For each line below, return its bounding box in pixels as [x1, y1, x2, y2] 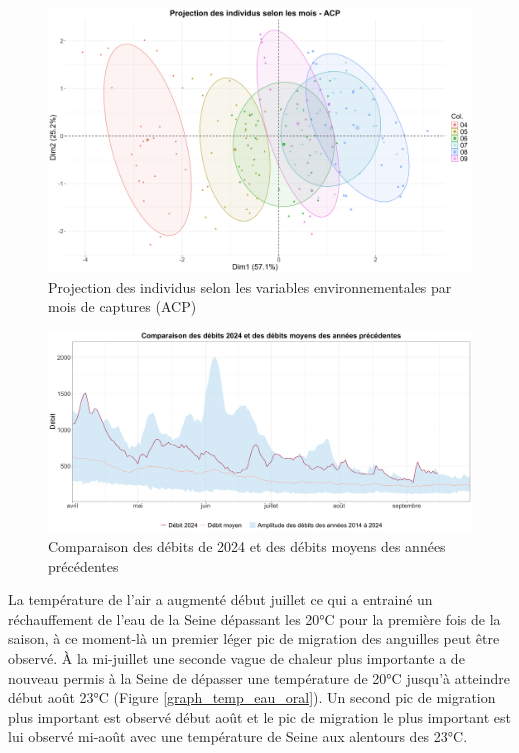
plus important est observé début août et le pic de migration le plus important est [8, 706, 511, 727]
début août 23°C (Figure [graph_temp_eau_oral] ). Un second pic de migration [8, 687, 496, 708]
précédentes [48, 555, 119, 576]
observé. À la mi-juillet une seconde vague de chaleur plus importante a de [8, 647, 465, 668]
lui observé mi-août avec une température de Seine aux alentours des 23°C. [8, 726, 468, 747]
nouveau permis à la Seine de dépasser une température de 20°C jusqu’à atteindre [8, 667, 510, 688]
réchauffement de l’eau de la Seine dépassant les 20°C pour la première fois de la [8, 608, 501, 629]
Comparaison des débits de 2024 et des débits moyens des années [48, 536, 446, 557]
